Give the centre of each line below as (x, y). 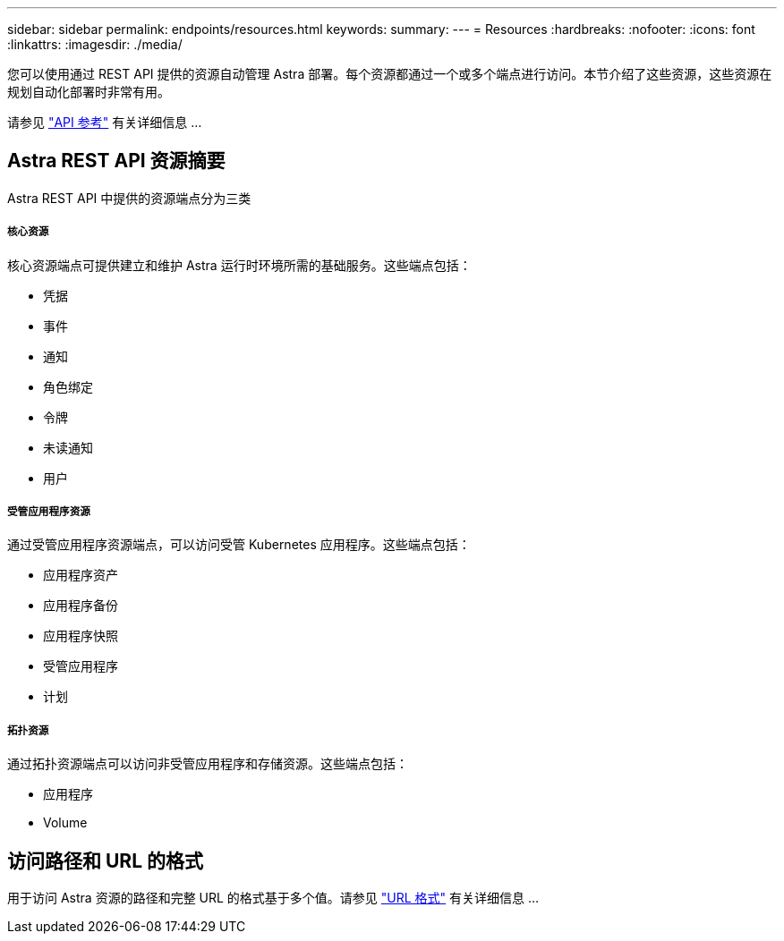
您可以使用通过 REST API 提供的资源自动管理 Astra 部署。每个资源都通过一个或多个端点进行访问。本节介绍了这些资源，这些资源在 (390, 74)
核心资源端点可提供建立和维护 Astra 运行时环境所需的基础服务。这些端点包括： (239, 265)
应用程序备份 (81, 606)
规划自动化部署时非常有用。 (89, 92)
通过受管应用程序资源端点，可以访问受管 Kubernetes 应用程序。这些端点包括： (239, 545)
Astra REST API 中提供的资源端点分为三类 (129, 198)
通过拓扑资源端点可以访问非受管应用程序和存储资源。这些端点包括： (208, 764)
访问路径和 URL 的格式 (105, 860)
